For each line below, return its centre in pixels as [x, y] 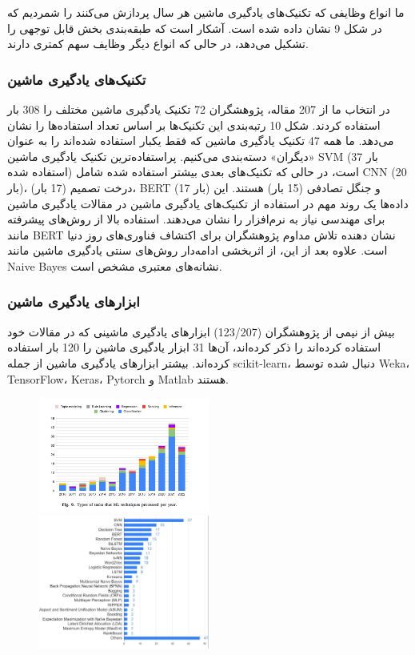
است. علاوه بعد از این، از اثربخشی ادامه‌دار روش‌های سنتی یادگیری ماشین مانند [198, 250]
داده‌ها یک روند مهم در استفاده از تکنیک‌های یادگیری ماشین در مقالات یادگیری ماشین [208, 203]
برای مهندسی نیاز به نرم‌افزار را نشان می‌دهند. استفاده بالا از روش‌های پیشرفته [196, 219]
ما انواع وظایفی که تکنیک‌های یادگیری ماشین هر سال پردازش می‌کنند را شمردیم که [206, 12]
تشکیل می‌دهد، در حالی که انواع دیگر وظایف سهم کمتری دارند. [158, 44]
